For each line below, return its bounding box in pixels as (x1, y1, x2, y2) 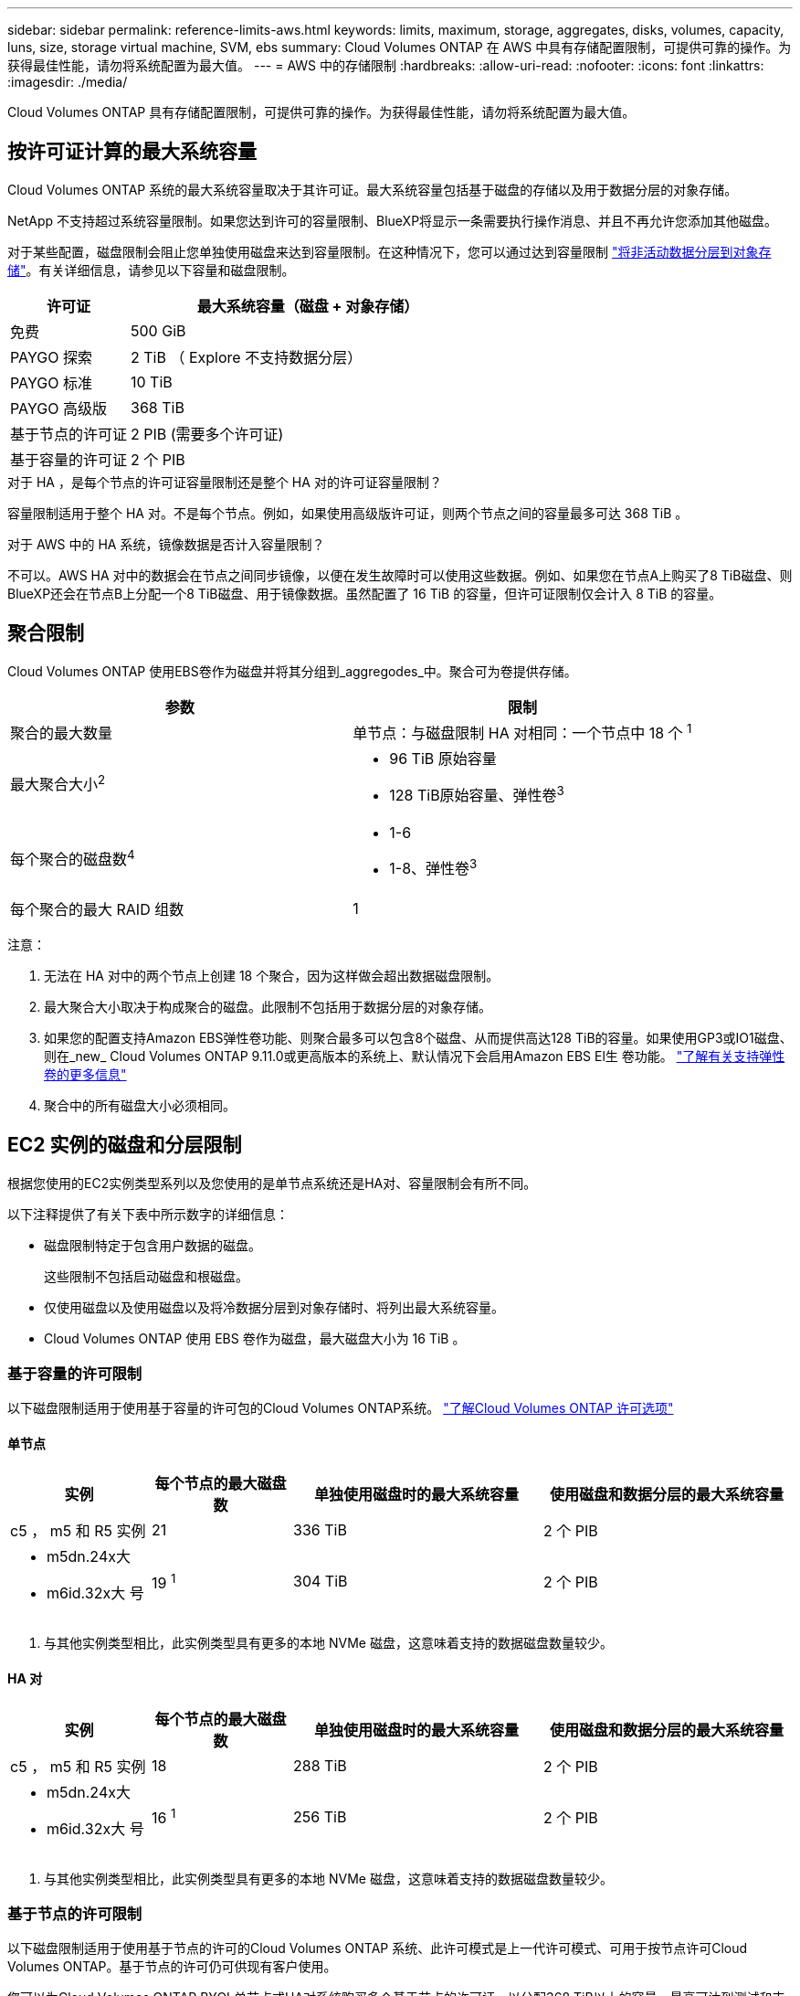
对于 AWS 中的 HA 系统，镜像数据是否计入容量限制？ (7, 536, 325, 552)
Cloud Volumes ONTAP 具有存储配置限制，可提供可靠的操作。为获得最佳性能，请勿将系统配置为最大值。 (7, 104, 636, 120)
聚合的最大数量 (10, 723, 113, 742)
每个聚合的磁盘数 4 (10, 847, 135, 869)
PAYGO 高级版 (10, 398, 107, 418)
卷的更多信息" (44, 1066, 127, 1082)
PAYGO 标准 (10, 373, 92, 392)
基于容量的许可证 (10, 450, 128, 469)
